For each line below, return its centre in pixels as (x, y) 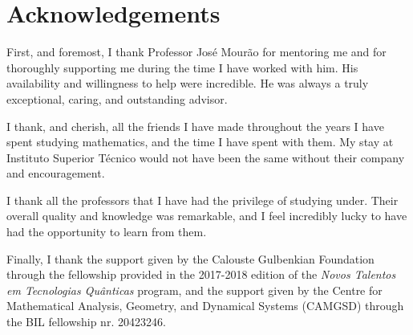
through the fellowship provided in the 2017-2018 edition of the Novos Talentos (201, 274)
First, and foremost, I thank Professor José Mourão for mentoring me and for (196, 52)
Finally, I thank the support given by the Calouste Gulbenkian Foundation (190, 258)
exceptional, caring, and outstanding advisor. (117, 98)
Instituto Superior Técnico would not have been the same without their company (206, 157)
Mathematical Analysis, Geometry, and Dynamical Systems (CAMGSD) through (205, 306)
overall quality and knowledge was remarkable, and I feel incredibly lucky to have (207, 216)
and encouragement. (56, 173)
